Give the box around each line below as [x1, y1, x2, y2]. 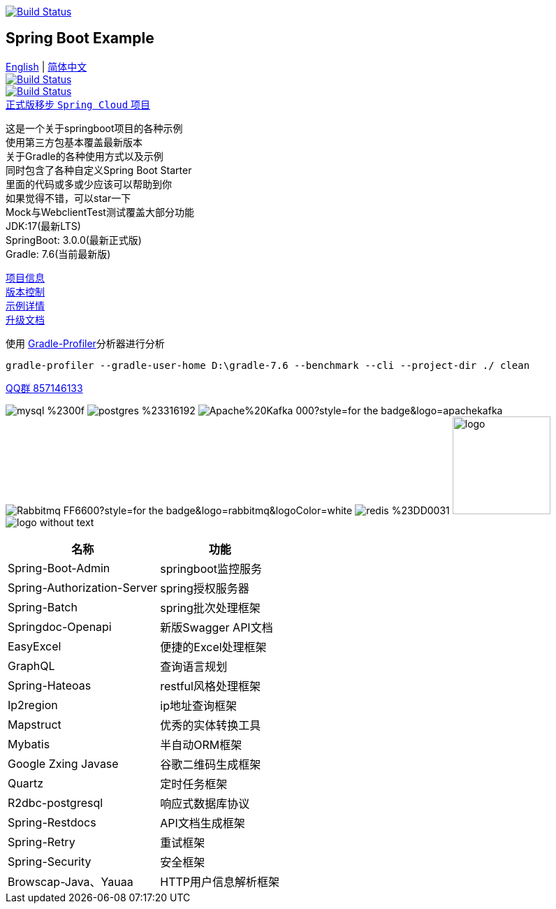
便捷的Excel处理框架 [160, 639, 267, 654]
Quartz [8, 776, 44, 790]
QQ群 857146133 [6, 381, 83, 394]
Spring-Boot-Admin [8, 560, 110, 575]
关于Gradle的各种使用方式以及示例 [6, 150, 163, 162]
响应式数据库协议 [160, 796, 250, 810]
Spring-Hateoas [8, 678, 92, 692]
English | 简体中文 [6, 60, 87, 73]
